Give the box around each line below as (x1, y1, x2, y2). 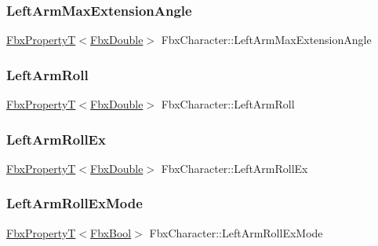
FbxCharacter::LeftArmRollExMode (149, 224, 323, 240)
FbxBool (90, 224, 132, 240)
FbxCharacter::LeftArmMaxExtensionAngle (161, 31, 372, 48)
